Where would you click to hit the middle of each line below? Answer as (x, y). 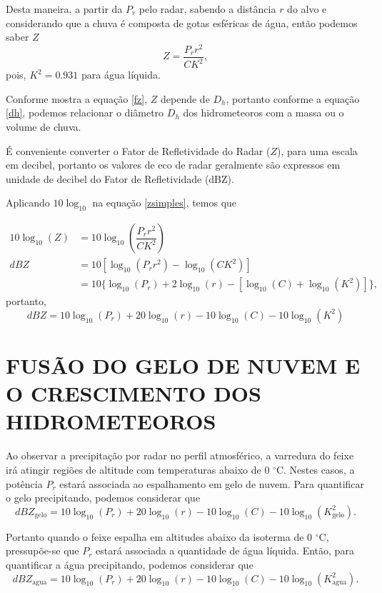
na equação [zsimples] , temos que (165, 203)
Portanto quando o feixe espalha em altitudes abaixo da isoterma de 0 (159, 536)
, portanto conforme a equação (293, 98)
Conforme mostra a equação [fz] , (77, 98)
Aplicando (28, 203)
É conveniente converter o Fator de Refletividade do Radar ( (138, 150)
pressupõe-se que (42, 550)
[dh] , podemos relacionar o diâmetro (85, 113)
